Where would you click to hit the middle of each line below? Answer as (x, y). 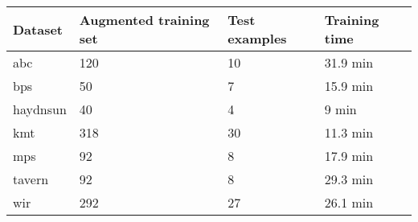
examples (257, 38)
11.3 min (349, 132)
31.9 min (349, 62)
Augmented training (144, 20)
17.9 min (349, 156)
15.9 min (349, 86)
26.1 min (349, 202)
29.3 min (349, 179)
